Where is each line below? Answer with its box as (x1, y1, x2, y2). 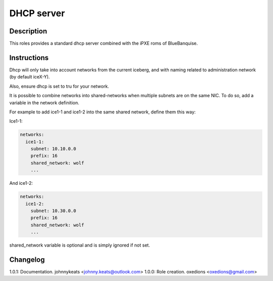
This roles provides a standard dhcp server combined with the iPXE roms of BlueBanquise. (9, 41, 198, 47)
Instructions (9, 53, 49, 62)
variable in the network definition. (9, 99, 79, 106)
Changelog (9, 255, 45, 264)
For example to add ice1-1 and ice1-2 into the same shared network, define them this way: (9, 109, 196, 115)
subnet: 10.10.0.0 (30, 146, 76, 152)
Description (9, 27, 48, 35)
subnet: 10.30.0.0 (30, 208, 76, 214)
